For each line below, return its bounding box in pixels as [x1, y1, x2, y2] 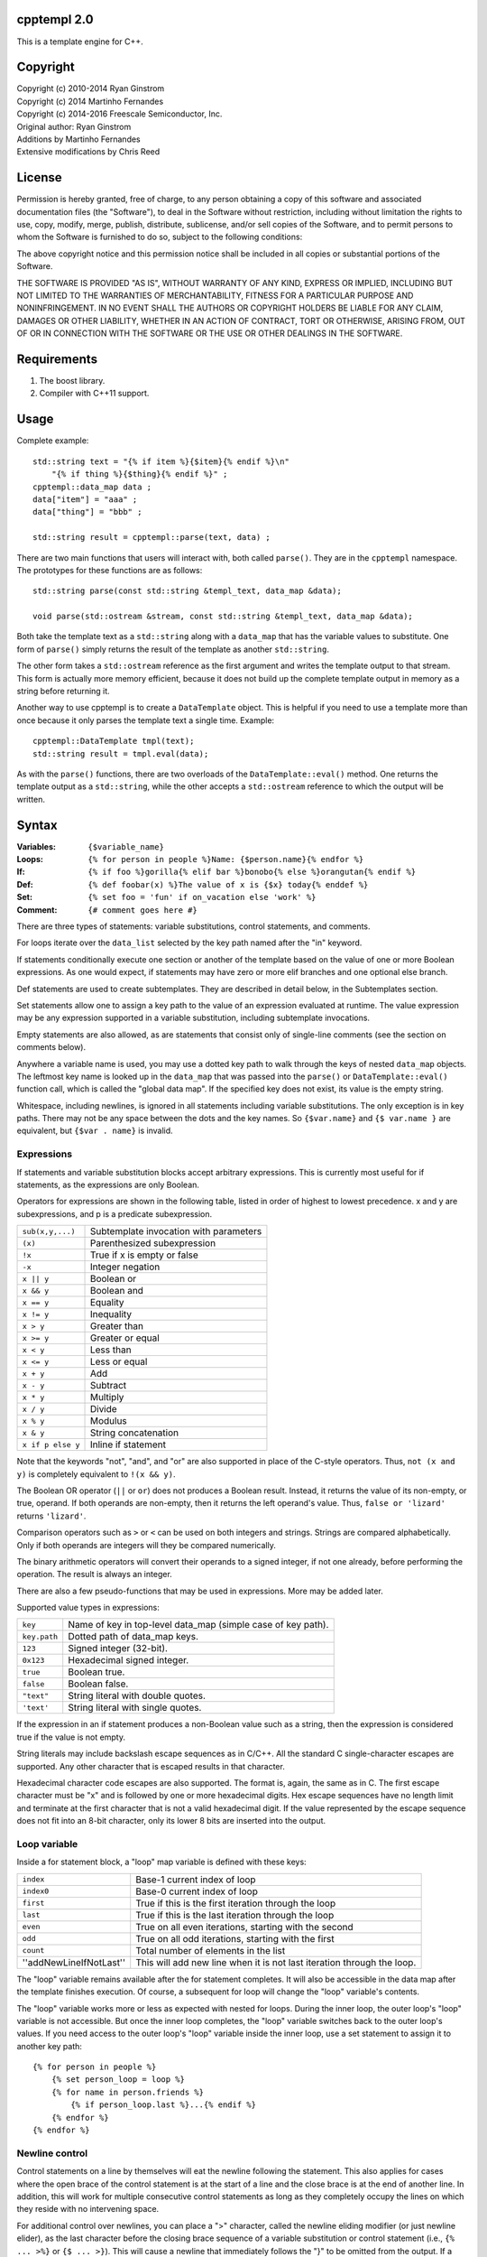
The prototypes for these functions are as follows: [16, 564, 203, 575]
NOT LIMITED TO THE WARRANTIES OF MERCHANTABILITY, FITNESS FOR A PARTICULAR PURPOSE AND [16, 290, 414, 302]
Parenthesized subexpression [89, 1237, 216, 1249]
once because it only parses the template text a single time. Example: [16, 714, 275, 726]
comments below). [16, 1042, 86, 1053]
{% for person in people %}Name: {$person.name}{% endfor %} [87, 854, 364, 865]
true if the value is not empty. [16, 1732, 126, 1742]
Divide [89, 1403, 117, 1416]
